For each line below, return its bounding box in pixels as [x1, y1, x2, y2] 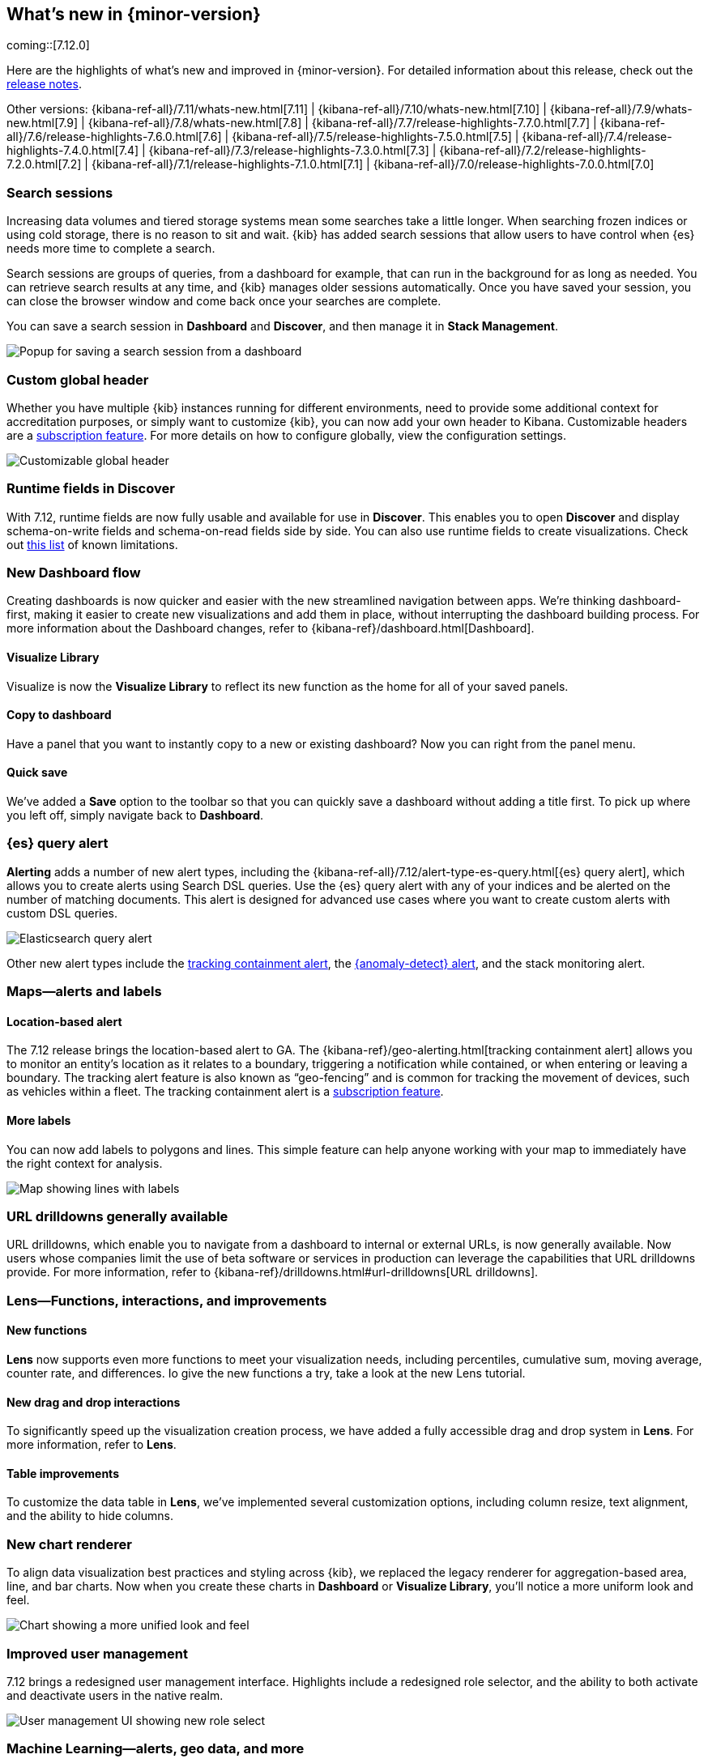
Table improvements [6, 1466, 119, 1480]
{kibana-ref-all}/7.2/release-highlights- [439, 143, 646, 158]
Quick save [6, 765, 68, 780]
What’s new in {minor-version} [6, 4, 261, 24]
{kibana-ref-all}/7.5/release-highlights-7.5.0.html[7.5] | [232, 130, 519, 144]
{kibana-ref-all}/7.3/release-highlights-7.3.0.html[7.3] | [148, 143, 437, 158]
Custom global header [6, 371, 149, 388]
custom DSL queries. [6, 905, 118, 920]
